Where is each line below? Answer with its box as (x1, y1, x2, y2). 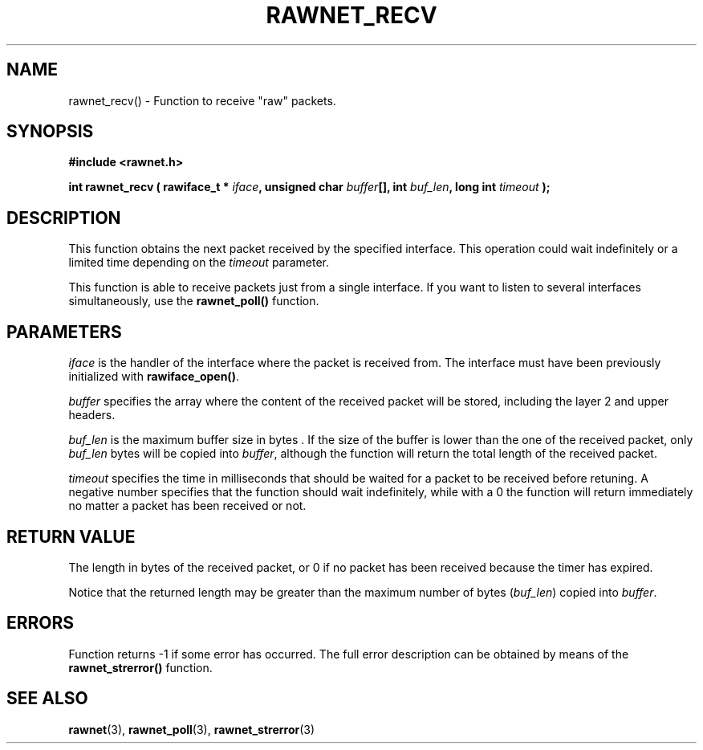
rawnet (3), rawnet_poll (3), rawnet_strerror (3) (68, 722, 315, 736)
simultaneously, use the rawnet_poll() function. (68, 294, 319, 308)
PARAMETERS (6, 321, 122, 342)
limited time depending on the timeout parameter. (68, 255, 330, 270)
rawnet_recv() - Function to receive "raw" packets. (68, 93, 336, 108)
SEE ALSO (6, 688, 88, 709)
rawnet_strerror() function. (68, 660, 213, 675)
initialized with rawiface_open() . (68, 369, 239, 384)
